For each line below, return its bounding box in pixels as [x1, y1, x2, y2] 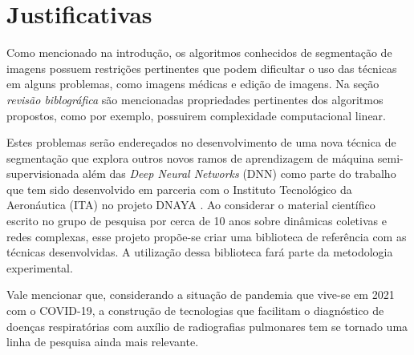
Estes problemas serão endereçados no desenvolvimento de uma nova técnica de [6, 134, 396, 151]
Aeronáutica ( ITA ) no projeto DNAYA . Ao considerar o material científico [6, 196, 375, 213]
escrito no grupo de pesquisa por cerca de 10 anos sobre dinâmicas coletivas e [6, 212, 387, 229]
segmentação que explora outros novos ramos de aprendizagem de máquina [6, 149, 375, 166]
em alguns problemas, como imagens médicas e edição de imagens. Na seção [6, 75, 379, 92]
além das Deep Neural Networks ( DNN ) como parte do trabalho [83, 165, 396, 182]
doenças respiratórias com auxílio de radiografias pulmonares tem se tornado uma [6, 317, 408, 334]
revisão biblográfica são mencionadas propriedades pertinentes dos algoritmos [6, 91, 384, 107]
